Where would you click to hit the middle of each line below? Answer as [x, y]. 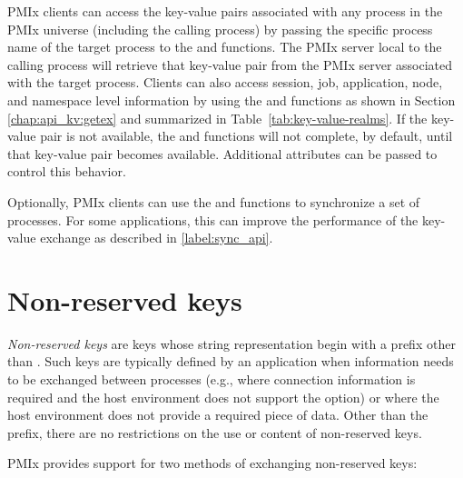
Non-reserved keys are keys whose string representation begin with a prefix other [231, 343]
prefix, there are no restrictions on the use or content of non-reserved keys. [215, 432]
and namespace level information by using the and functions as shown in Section [231, 100]
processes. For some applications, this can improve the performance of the [213, 219]
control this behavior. [67, 171]
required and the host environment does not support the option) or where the [223, 397]
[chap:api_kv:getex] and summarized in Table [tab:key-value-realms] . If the [217, 118]
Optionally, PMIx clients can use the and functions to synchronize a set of [214, 201]
